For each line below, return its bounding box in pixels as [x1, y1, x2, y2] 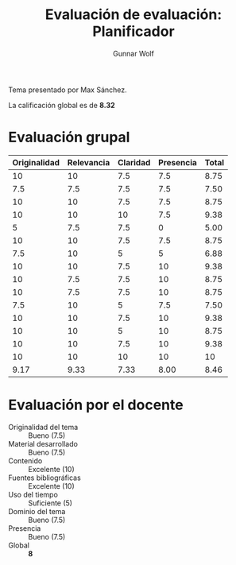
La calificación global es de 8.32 [8, 100, 115, 110]
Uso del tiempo [8, 490, 58, 499]
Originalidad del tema [8, 422, 79, 431]
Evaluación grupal [8, 129, 130, 146]
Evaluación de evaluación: [44, 6, 222, 24]
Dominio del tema [8, 506, 66, 516]
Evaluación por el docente [8, 396, 184, 414]
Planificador [92, 22, 175, 41]
